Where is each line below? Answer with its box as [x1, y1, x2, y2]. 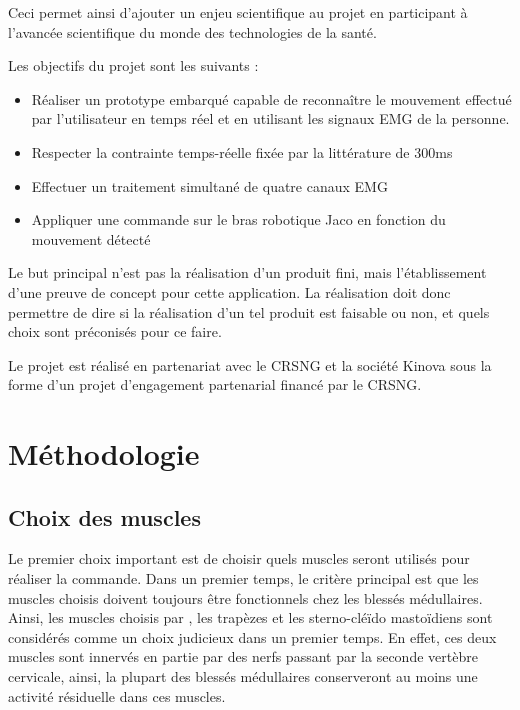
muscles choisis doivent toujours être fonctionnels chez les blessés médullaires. [8, 587, 483, 608]
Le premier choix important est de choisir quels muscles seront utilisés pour [8, 548, 470, 569]
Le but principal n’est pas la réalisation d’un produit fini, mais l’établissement [8, 262, 487, 283]
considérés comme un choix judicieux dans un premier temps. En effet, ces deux [8, 626, 497, 647]
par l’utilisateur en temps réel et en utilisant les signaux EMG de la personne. [31, 108, 510, 129]
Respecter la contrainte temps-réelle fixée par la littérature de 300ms [31, 141, 453, 162]
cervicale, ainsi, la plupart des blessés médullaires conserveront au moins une [8, 666, 478, 687]
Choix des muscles [8, 501, 201, 532]
